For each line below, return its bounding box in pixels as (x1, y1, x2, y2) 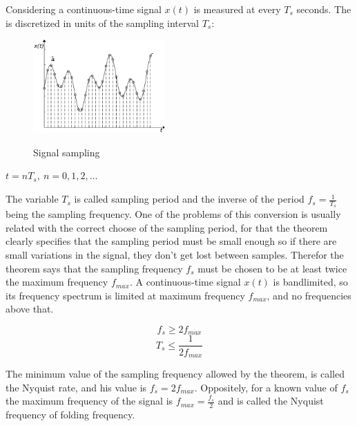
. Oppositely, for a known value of (194, 380, 338, 394)
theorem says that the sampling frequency (6, 261, 183, 275)
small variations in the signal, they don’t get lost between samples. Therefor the (6, 248, 344, 262)
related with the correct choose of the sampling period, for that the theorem (6, 220, 328, 234)
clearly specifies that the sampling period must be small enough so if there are (6, 234, 337, 248)
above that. (6, 302, 54, 316)
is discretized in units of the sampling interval (6, 15, 199, 30)
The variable (6, 192, 59, 206)
